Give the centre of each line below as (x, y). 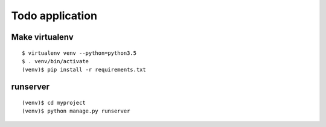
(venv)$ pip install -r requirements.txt (84, 70)
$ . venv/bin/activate (56, 61)
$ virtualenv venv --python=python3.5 (79, 53)
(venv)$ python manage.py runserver (76, 111)
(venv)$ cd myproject (54, 103)
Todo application (54, 16)
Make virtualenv (42, 37)
